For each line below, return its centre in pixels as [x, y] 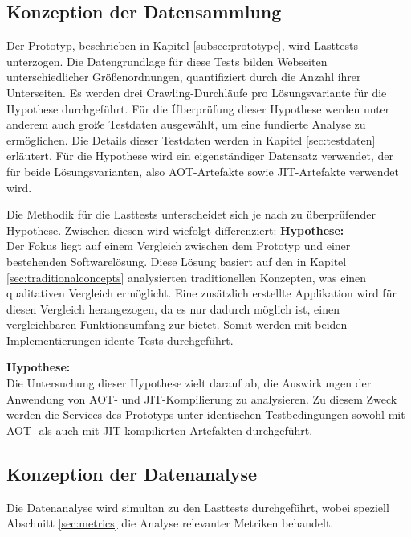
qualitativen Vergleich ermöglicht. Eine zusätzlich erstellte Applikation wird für [201, 293]
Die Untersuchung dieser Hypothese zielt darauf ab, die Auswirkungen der [189, 383]
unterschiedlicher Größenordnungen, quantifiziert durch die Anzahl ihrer [184, 77]
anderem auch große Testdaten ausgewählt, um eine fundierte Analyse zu [186, 124]
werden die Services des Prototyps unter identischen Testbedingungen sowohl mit [206, 414]
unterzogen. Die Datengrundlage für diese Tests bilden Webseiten [167, 61]
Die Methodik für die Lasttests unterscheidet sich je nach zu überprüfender [191, 214]
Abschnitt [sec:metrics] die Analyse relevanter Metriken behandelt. [170, 523]
